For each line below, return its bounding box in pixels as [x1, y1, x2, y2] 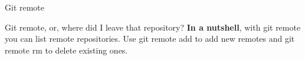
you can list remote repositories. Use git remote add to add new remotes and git [5, 32, 295, 45]
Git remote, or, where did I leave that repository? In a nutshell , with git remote [5, 21, 301, 33]
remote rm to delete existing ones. [5, 44, 128, 56]
